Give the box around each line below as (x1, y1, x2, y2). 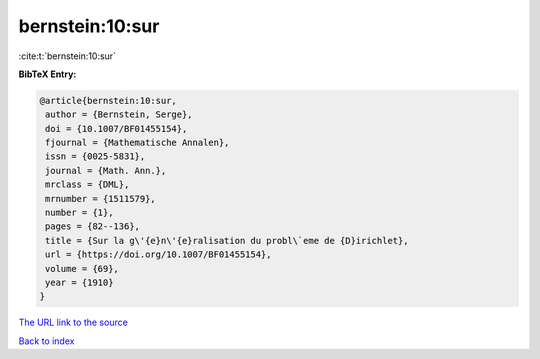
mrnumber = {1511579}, (45, 193, 157, 204)
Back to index (18, 335, 75, 347)
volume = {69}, (45, 263, 120, 274)
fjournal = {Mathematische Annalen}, (45, 137, 230, 149)
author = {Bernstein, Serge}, (45, 109, 194, 120)
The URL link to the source (18, 316, 129, 329)
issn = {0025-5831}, (45, 151, 146, 162)
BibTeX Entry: (18, 68, 77, 80)
